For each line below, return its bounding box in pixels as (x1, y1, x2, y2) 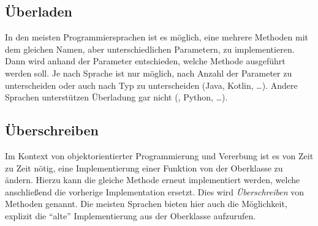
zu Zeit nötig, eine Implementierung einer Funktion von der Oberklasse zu (5, 161, 283, 174)
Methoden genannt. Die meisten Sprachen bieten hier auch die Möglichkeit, (5, 197, 287, 210)
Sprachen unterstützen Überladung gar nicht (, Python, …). (5, 91, 228, 104)
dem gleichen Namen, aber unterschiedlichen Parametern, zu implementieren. (5, 42, 295, 55)
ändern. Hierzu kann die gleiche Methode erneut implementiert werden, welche (5, 173, 300, 186)
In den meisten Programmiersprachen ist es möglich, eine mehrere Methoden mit (5, 31, 308, 43)
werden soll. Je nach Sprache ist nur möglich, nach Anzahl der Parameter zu (5, 66, 292, 79)
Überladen (5, 2, 73, 21)
